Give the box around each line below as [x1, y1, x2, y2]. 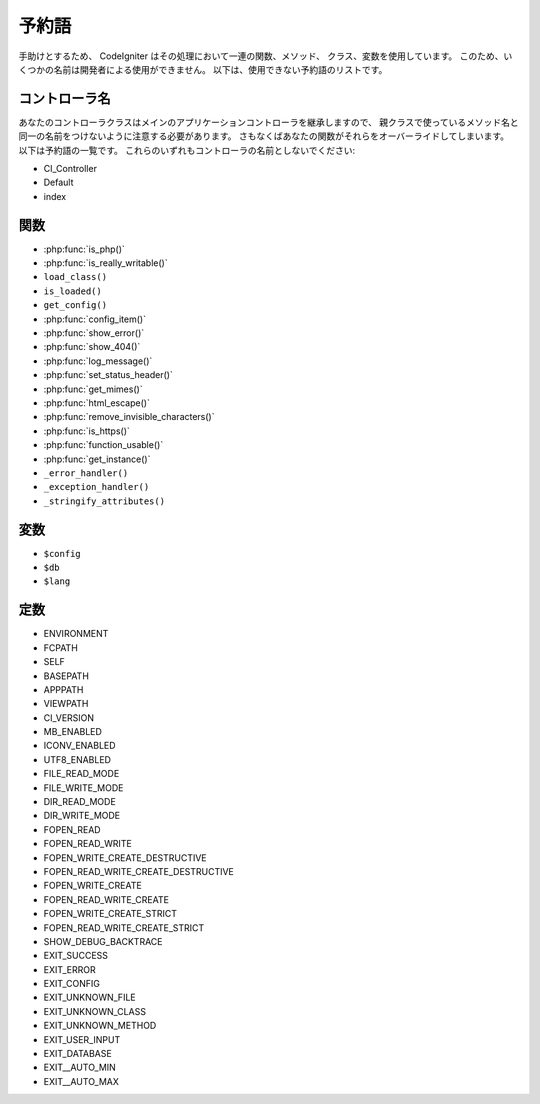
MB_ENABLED [43, 726, 102, 738]
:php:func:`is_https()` [43, 425, 130, 437]
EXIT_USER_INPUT [43, 1033, 121, 1045]
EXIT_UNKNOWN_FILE [43, 991, 136, 1004]
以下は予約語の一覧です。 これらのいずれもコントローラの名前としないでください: [18, 144, 356, 156]
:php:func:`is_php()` [43, 243, 125, 255]
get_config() [43, 300, 108, 311]
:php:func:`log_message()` [43, 355, 153, 367]
